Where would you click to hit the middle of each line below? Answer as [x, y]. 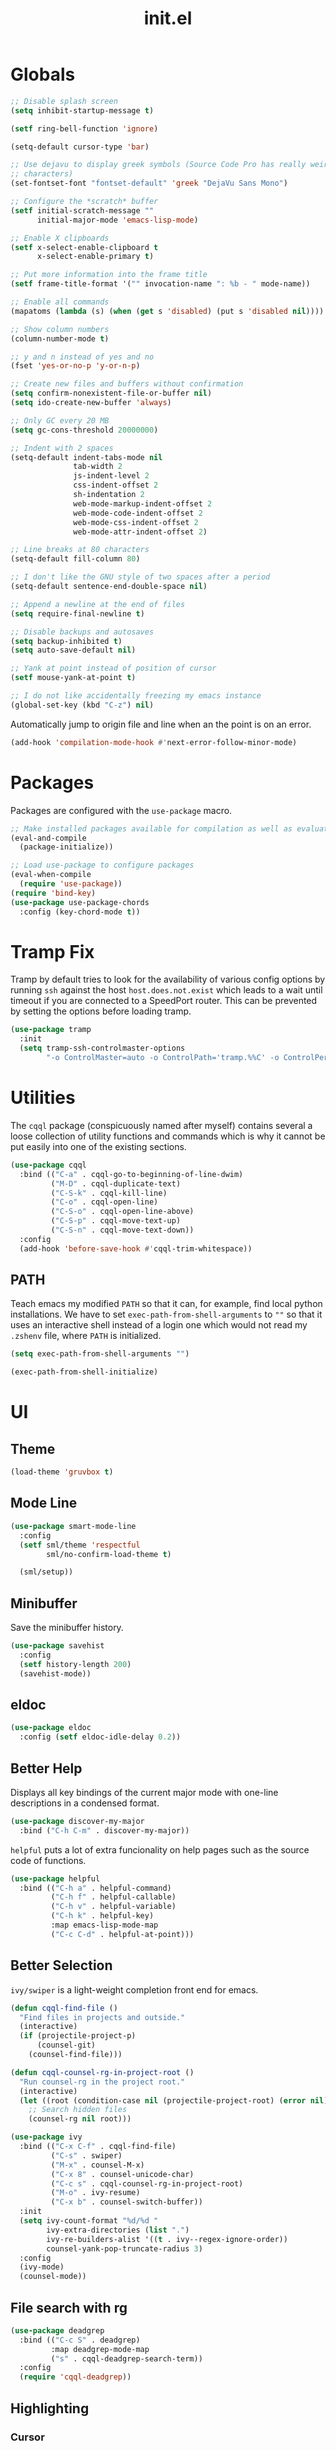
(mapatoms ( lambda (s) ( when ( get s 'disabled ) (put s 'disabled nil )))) [167, 311]
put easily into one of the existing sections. [98, 1146]
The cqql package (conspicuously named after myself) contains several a [161, 1125]
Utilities [43, 1098]
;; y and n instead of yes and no [82, 357]
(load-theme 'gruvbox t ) [62, 1472]
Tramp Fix [52, 951]
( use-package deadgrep [57, 2330]
